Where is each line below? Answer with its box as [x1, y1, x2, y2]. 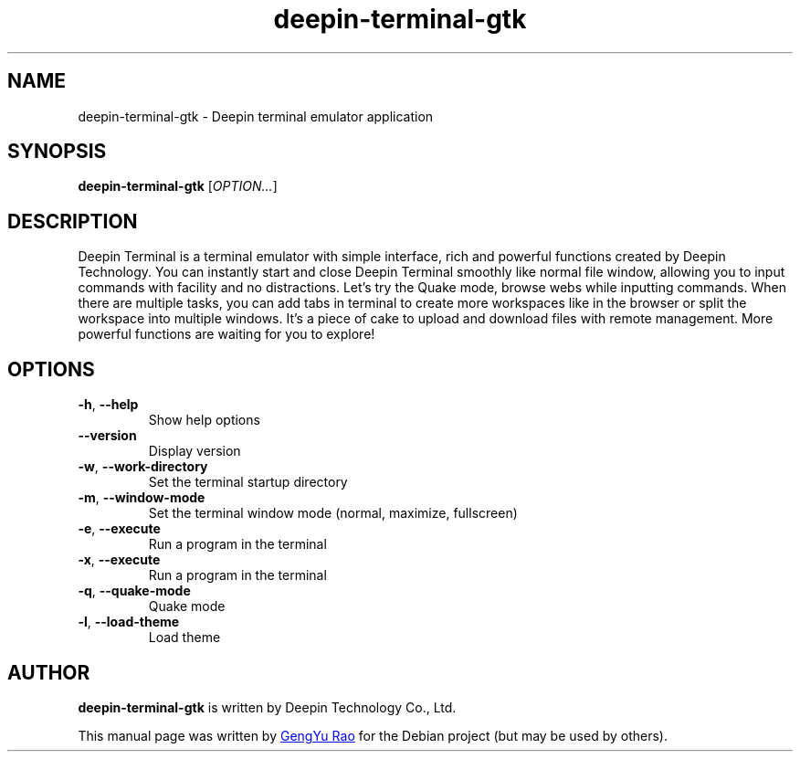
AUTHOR [7, 660, 90, 684]
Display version [148, 443, 241, 459]
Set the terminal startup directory [148, 474, 348, 490]
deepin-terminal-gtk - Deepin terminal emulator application [78, 108, 434, 124]
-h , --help [78, 396, 139, 413]
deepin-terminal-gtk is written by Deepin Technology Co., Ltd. [78, 699, 457, 715]
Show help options [148, 412, 260, 428]
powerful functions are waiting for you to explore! [78, 326, 375, 343]
